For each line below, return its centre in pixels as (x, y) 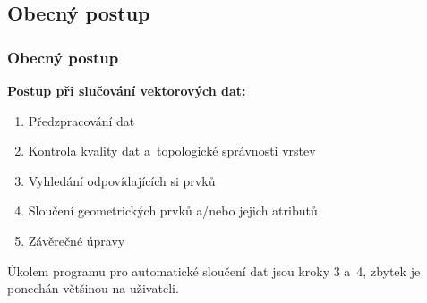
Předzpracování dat (81, 120)
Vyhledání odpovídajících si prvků (122, 180)
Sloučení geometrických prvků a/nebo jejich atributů (173, 210)
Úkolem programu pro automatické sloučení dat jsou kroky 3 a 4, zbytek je (214, 270)
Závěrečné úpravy (77, 240)
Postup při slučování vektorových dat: (127, 90)
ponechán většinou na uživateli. (93, 288)
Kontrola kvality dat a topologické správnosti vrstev (172, 151)
